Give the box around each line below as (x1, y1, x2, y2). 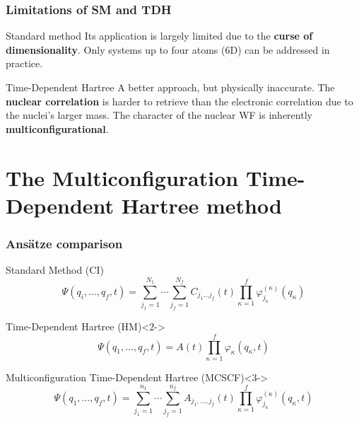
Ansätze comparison (6, 234, 123, 252)
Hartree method (121, 190, 282, 219)
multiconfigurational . (6, 121, 109, 136)
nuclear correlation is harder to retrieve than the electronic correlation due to (6, 93, 353, 108)
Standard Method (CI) (6, 262, 104, 277)
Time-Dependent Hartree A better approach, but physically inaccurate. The (6, 80, 335, 94)
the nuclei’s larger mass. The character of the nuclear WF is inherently (6, 108, 312, 122)
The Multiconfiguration (6, 163, 239, 192)
